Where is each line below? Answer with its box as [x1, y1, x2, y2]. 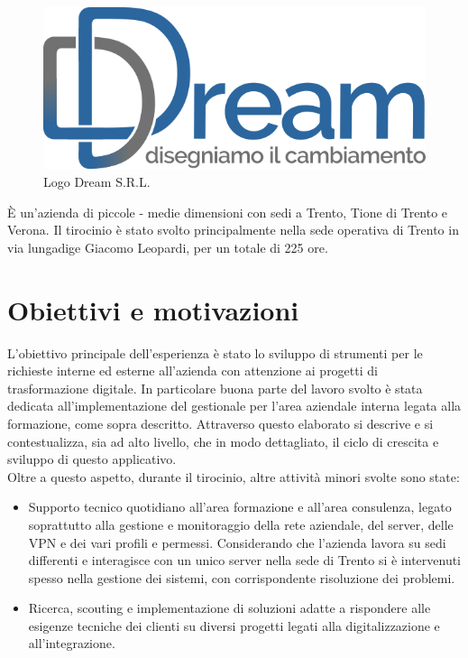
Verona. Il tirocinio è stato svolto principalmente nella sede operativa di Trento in [7, 220, 459, 239]
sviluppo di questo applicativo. [7, 449, 177, 468]
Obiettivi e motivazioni [7, 291, 299, 328]
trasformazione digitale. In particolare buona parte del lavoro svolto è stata [7, 378, 423, 397]
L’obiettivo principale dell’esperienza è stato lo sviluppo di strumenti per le [7, 343, 423, 362]
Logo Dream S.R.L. [43, 172, 151, 191]
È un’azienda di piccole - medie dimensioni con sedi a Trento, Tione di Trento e [7, 202, 448, 221]
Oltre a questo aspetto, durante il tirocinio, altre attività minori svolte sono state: [7, 467, 460, 486]
